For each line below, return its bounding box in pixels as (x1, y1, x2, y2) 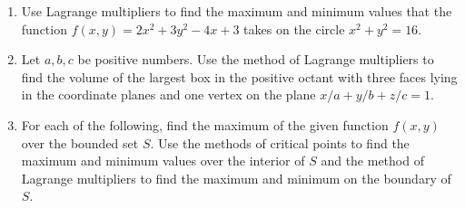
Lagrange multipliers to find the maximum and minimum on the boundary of (21, 168, 451, 187)
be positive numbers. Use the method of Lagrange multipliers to (77, 50, 434, 69)
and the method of (321, 151, 424, 170)
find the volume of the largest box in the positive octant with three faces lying (21, 67, 458, 86)
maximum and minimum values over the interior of (21, 151, 305, 170)
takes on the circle (243, 19, 345, 38)
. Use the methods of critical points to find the (150, 133, 410, 152)
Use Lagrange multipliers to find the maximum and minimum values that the (21, 2, 452, 20)
